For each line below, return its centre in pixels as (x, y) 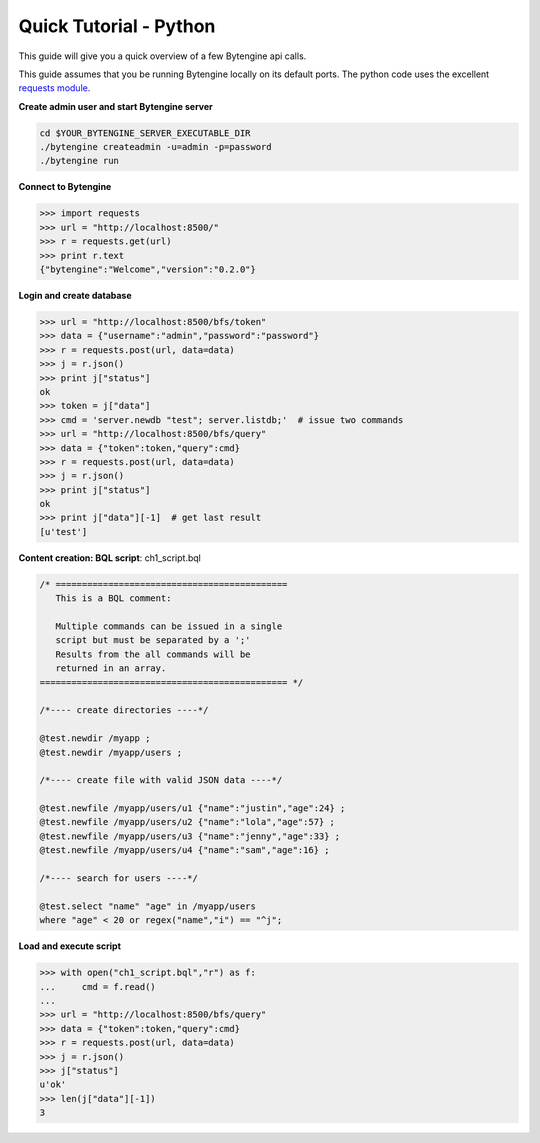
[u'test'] (63, 531)
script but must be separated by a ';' (153, 640)
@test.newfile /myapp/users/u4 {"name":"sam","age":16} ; (184, 850)
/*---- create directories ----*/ (124, 710)
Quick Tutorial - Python (117, 26)
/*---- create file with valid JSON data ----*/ (161, 780)
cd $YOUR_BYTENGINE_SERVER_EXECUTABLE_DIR (145, 133)
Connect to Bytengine (65, 187)
